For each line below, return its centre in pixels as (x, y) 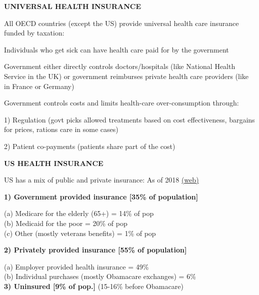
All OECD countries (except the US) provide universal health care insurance (121, 23)
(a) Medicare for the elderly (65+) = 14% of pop (79, 213)
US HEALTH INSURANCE (54, 163)
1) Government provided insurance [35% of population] (101, 196)
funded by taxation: (34, 33)
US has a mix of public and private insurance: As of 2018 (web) (101, 180)
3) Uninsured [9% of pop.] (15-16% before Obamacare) (94, 286)
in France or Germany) (39, 86)
